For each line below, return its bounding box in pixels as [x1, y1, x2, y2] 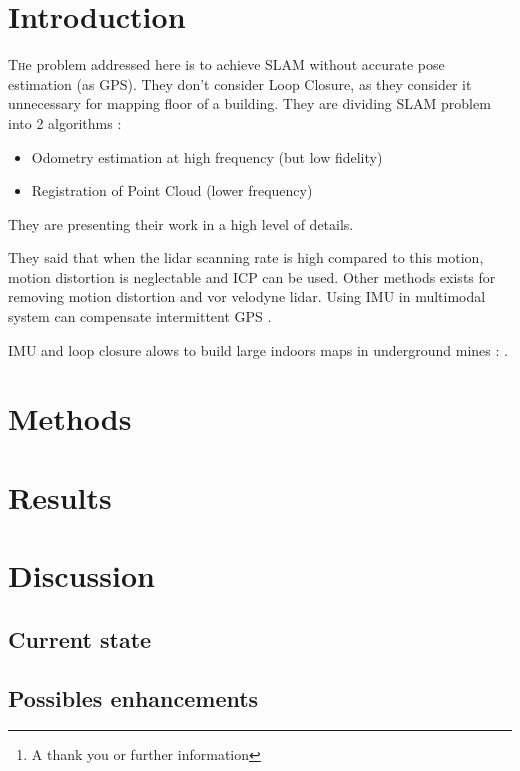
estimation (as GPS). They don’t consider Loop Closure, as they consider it [8, 73, 472, 94]
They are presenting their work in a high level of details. [8, 213, 354, 234]
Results [8, 476, 112, 517]
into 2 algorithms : [8, 112, 122, 133]
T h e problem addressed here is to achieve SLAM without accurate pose [8, 54, 445, 75]
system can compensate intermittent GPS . [8, 306, 272, 327]
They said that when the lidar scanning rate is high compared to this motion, [8, 247, 484, 268]
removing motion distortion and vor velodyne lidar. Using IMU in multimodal [8, 286, 486, 307]
